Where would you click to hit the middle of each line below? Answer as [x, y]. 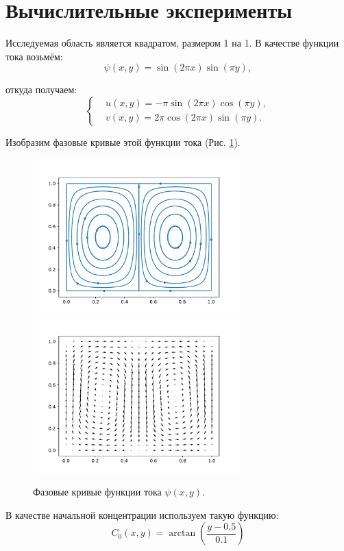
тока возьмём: [34, 56]
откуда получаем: [41, 89]
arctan [182, 534]
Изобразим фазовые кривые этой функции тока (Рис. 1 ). [123, 142]
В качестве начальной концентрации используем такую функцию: [142, 514]
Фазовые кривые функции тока [97, 492]
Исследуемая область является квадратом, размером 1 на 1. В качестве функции [172, 43]
